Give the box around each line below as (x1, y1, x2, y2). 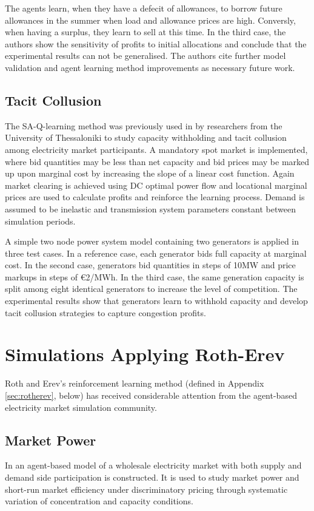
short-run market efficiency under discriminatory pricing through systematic (5, 482, 288, 495)
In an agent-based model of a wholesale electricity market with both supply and (5, 459, 302, 472)
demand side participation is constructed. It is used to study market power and (5, 470, 299, 483)
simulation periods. (5, 214, 76, 227)
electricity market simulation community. (5, 401, 157, 413)
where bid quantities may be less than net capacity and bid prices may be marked (5, 155, 310, 168)
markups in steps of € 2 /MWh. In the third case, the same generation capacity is (5, 270, 304, 283)
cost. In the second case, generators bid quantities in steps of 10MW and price (5, 259, 296, 271)
